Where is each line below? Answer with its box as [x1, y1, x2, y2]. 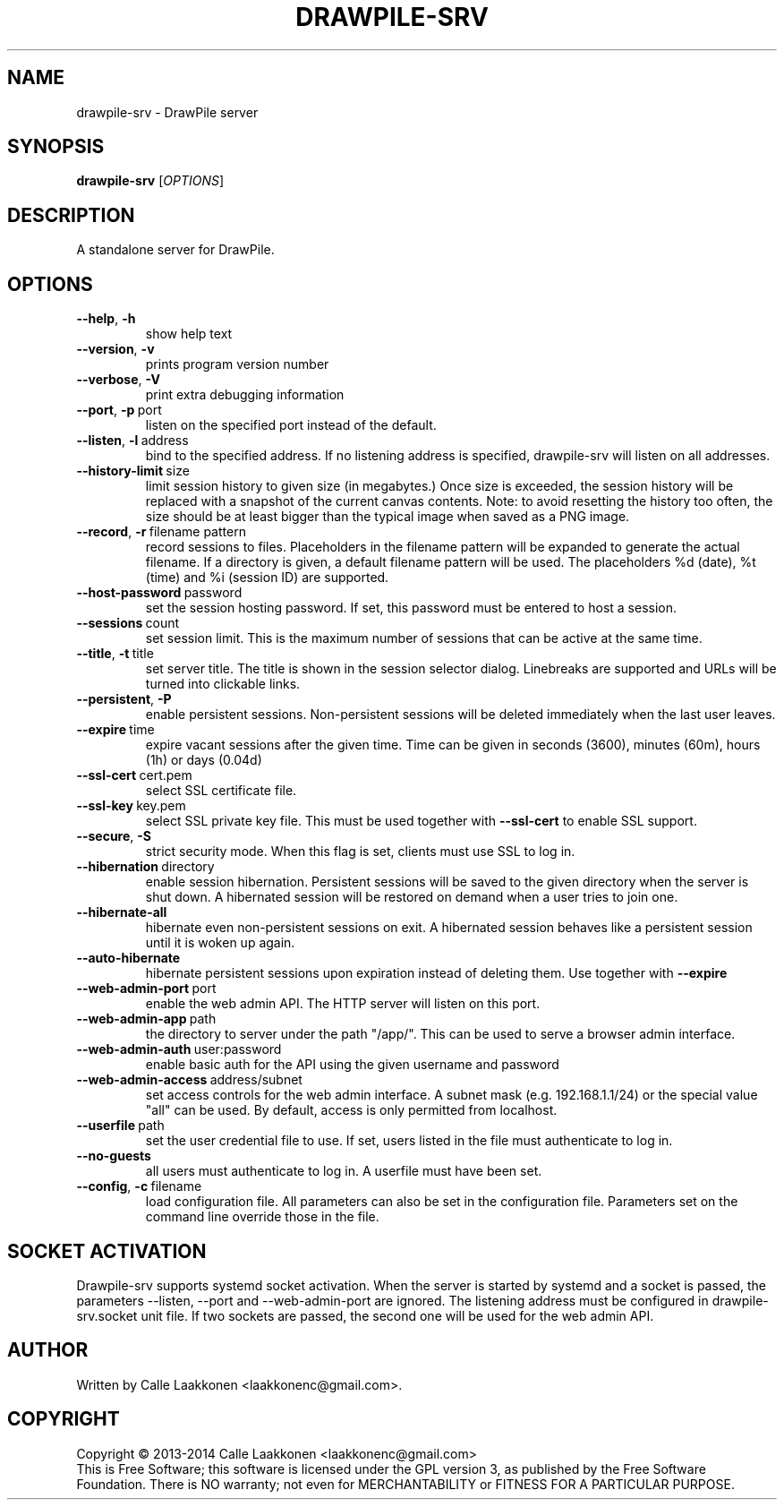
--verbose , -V [76, 372, 160, 388]
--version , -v [76, 341, 155, 357]
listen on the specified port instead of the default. [145, 417, 437, 433]
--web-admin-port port [76, 980, 217, 997]
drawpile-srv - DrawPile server [76, 104, 259, 120]
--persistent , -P [76, 691, 172, 707]
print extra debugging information [145, 387, 345, 403]
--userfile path [76, 1117, 165, 1134]
